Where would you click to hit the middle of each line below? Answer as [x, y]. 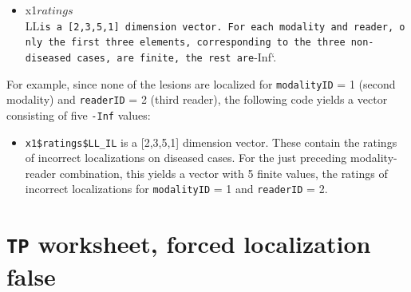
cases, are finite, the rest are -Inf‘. [177, 56]
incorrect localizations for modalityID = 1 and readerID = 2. [176, 189]
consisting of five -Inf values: [79, 114]
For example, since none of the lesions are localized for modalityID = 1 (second [201, 83]
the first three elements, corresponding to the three [197, 43]
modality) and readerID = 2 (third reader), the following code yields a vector [197, 99]
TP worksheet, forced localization [189, 244]
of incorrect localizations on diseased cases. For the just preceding [186, 158]
